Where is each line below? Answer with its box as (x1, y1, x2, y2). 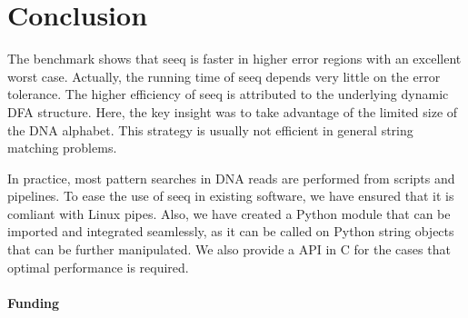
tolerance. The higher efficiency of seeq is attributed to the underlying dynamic (7, 84, 449, 104)
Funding (7, 293, 60, 312)
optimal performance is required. (7, 257, 189, 276)
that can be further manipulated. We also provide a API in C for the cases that (7, 240, 451, 259)
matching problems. (7, 138, 117, 157)
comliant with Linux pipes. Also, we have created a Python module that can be (7, 204, 451, 223)
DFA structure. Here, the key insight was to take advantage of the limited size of (7, 102, 458, 121)
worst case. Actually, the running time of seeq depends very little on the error (7, 66, 441, 85)
